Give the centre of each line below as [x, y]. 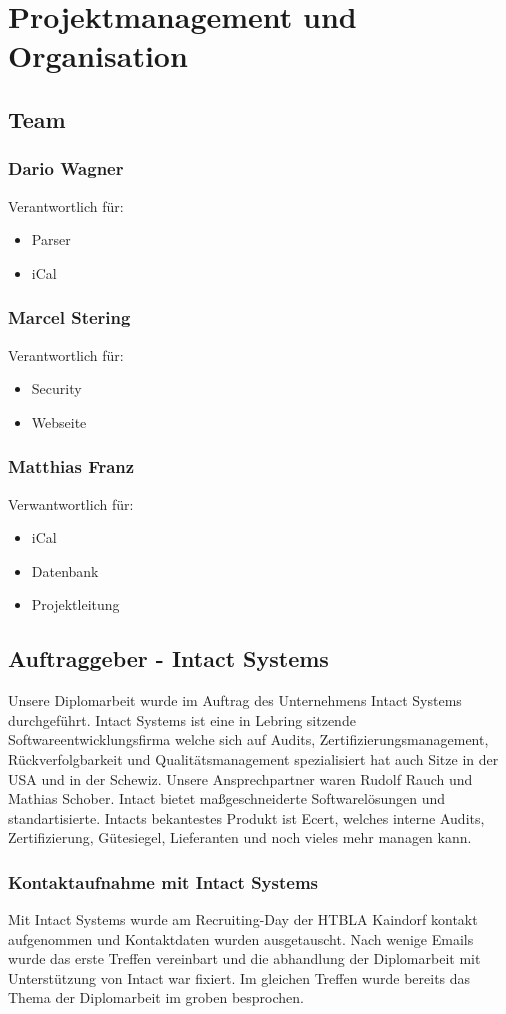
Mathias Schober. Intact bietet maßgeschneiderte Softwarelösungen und [227, 798]
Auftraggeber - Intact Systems [168, 658]
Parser [51, 239]
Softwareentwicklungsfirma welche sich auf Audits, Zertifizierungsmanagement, [248, 739]
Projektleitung [75, 604]
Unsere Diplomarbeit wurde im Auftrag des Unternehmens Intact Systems [235, 700]
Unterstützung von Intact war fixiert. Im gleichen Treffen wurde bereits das [239, 977]
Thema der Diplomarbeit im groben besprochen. [156, 997]
